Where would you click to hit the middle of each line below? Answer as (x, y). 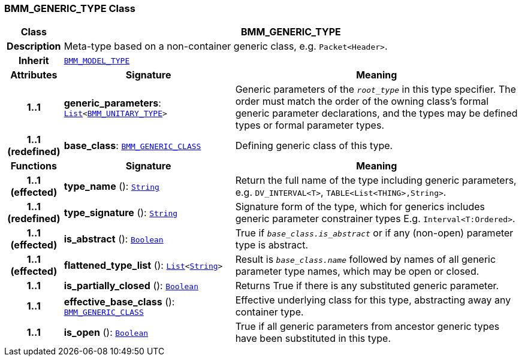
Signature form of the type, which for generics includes (360, 207)
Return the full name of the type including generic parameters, (376, 181)
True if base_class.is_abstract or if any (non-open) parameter (374, 233)
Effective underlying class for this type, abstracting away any (373, 300)
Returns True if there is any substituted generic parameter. (367, 286)
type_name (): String (111, 186)
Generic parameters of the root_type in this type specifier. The (376, 90)
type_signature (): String (121, 213)
